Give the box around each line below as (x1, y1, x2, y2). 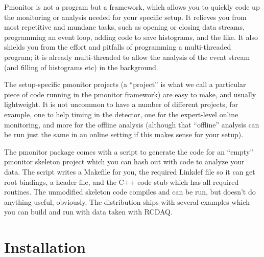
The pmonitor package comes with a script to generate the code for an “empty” (4, 146, 253, 157)
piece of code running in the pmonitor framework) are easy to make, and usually (4, 89, 256, 99)
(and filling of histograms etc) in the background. (4, 61, 158, 72)
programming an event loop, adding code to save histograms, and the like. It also (4, 31, 258, 42)
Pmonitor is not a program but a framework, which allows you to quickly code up (4, 2, 260, 12)
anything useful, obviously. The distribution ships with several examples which (4, 196, 250, 207)
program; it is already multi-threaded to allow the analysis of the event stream (4, 51, 250, 62)
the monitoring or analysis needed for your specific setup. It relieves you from (4, 11, 247, 22)
